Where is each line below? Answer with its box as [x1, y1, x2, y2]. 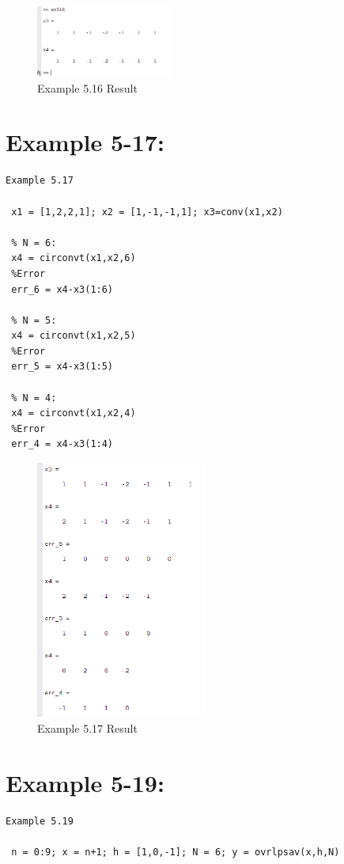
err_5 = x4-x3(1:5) [11, 361, 114, 373]
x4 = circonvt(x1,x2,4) [11, 407, 136, 419]
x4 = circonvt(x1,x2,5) [11, 330, 136, 342]
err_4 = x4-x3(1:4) [11, 438, 114, 450]
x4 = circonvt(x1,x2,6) [11, 252, 136, 264]
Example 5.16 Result [37, 79, 138, 96]
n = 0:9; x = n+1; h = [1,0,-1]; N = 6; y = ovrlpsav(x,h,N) [11, 846, 340, 858]
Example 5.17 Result [37, 719, 138, 736]
